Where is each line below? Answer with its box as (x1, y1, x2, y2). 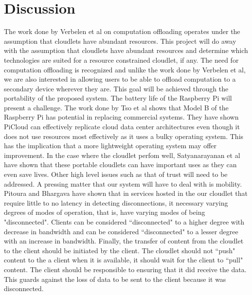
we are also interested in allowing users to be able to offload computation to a (4, 74, 236, 84)
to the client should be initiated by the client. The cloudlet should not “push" (4, 245, 235, 255)
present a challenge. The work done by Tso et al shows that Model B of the (4, 102, 229, 112)
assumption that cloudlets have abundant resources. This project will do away (4, 35, 236, 46)
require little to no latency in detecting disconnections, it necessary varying (4, 197, 228, 208)
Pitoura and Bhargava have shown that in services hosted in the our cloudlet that (4, 188, 248, 198)
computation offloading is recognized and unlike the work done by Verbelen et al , (4, 64, 246, 74)
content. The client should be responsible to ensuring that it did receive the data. (4, 264, 247, 274)
